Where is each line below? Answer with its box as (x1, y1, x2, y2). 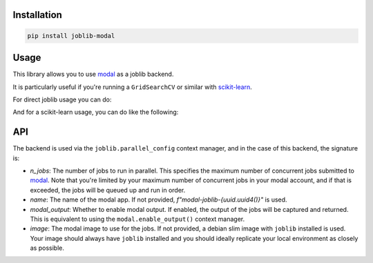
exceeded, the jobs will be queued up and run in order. (30, 186, 186, 194)
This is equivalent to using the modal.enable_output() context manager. (30, 215, 245, 223)
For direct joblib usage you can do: (12, 95, 112, 104)
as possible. (30, 244, 65, 252)
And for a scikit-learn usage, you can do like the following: (12, 108, 179, 117)
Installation (12, 9, 62, 21)
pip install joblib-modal (27, 32, 115, 39)
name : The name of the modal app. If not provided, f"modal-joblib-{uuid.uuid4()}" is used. (30, 195, 287, 204)
